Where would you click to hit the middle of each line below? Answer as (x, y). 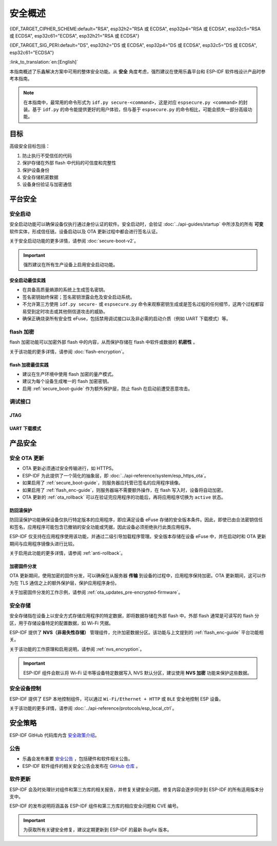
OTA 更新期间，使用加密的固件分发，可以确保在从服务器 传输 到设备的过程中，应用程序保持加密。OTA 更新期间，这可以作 (138, 576)
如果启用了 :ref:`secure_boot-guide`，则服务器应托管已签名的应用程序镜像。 (103, 483)
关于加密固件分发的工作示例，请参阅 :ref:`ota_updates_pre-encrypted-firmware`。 (96, 592)
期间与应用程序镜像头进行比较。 (43, 544)
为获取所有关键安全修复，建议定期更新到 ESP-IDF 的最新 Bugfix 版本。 (97, 830)
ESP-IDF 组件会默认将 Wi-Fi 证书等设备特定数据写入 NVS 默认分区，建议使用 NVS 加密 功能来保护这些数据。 (137, 673)
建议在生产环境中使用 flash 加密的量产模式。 (69, 374)
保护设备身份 (36, 170)
